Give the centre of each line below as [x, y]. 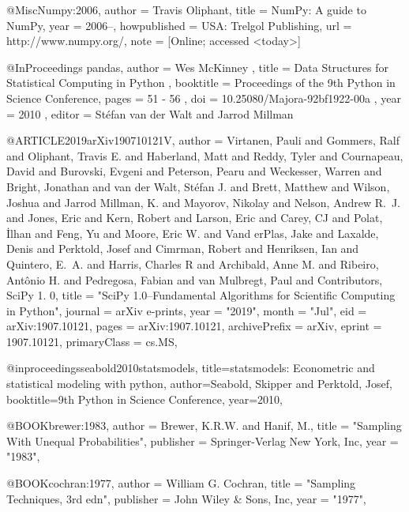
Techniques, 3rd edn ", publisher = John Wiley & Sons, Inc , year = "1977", [186, 498]
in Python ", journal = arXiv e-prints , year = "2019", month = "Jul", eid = [187, 310]
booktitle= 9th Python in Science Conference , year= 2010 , [144, 399]
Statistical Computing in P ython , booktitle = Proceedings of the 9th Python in [201, 83]
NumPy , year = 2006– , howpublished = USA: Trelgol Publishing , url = [179, 25]
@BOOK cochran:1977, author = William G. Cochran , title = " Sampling [181, 483]
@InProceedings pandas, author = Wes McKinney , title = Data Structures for [197, 67]
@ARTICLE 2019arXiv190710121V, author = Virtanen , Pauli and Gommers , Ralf [203, 140]
